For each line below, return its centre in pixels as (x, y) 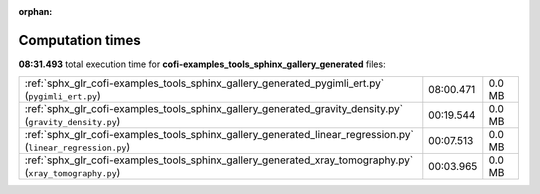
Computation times (79, 40)
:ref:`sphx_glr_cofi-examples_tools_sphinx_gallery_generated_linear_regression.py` (219, 135)
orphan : (35, 11)
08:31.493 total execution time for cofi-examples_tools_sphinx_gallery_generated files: (202, 64)
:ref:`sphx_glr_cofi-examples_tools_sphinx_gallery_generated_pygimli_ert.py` (204, 83)
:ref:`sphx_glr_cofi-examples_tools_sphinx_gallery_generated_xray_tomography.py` (219, 160)
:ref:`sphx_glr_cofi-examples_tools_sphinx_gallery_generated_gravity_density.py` (214, 109)
